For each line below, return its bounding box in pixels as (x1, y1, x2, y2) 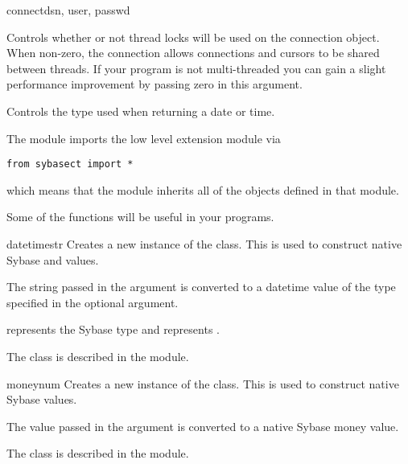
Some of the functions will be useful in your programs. (6, 208, 274, 225)
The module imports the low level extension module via (6, 129, 281, 146)
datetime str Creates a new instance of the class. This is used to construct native (6, 236, 402, 252)
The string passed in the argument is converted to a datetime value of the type (6, 278, 396, 295)
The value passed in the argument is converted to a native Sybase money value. (6, 417, 399, 434)
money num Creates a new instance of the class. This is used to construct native (6, 375, 399, 392)
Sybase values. (6, 391, 77, 408)
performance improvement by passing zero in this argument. (6, 76, 303, 92)
